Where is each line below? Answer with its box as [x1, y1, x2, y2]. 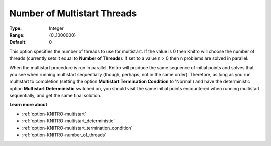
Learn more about [9, 102, 48, 108]
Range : [9, 32, 25, 38]
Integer [49, 25, 64, 31]
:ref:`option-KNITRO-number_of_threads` [22, 132, 107, 138]
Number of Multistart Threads [9, 8, 137, 19]
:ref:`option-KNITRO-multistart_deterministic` [22, 118, 115, 124]
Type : [9, 25, 22, 31]
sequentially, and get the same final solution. [9, 93, 102, 99]
